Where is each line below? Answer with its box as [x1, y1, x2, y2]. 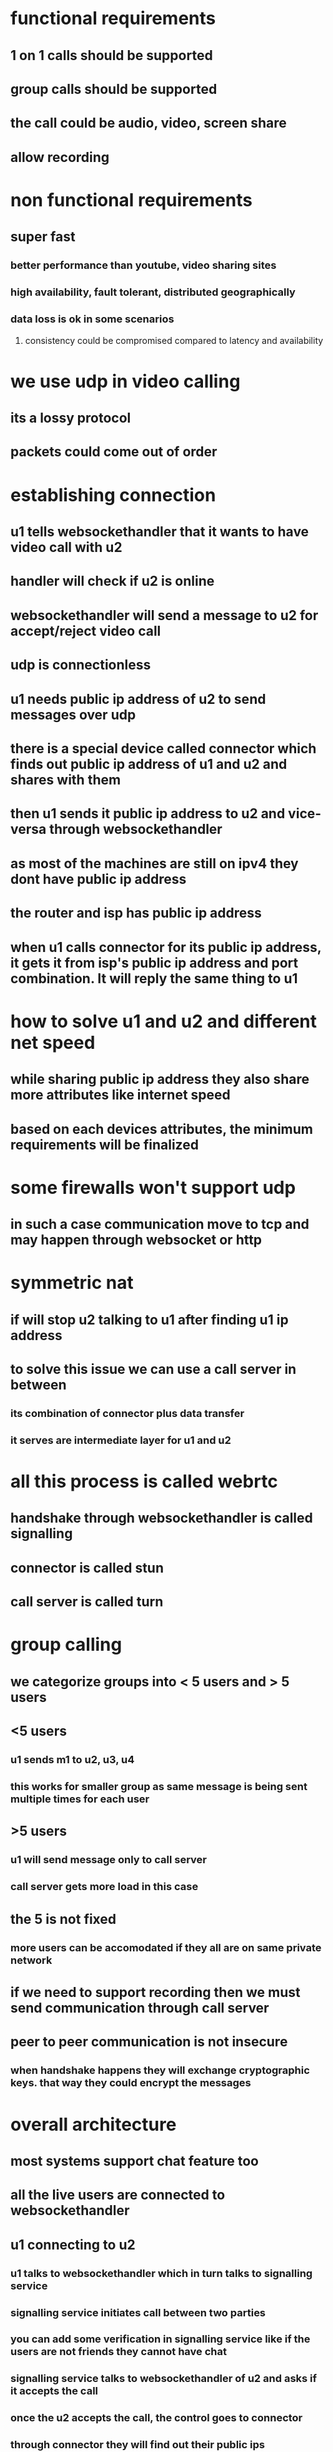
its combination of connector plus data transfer [10, 1406, 245, 1420]
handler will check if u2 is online [10, 573, 215, 590]
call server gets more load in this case [10, 1880, 199, 1894]
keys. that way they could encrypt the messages [10, 2076, 252, 2090]
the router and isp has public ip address [10, 905, 262, 922]
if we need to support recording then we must [10, 1984, 301, 2001]
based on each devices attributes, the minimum [10, 1120, 314, 1137]
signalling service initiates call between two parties [10, 2305, 267, 2319]
